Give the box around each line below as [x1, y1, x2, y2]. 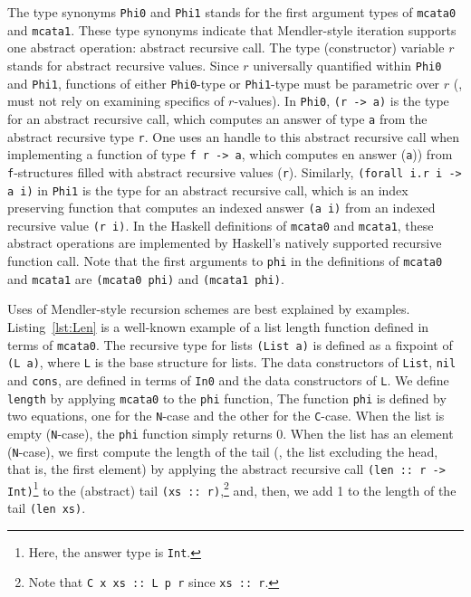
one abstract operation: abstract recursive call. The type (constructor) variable [7, 38, 445, 57]
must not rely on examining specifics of [7, 91, 225, 110]
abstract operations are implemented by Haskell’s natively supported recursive [7, 233, 442, 252]
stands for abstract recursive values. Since [7, 55, 239, 74]
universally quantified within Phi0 [253, 55, 442, 74]
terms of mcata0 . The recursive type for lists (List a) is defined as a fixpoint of [7, 335, 453, 354]
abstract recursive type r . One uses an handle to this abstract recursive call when [7, 127, 460, 146]
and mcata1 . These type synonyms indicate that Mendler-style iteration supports [7, 20, 457, 39]
